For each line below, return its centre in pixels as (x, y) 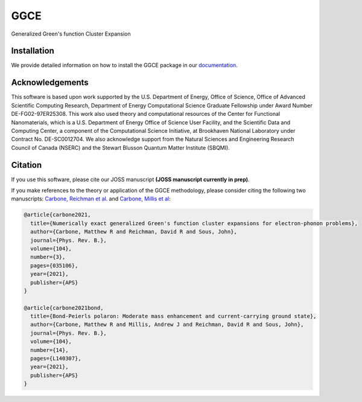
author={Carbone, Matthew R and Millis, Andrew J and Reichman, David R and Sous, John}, (167, 325)
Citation (27, 165)
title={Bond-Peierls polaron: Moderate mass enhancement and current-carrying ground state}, (173, 316)
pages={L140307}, (56, 359)
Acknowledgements (50, 82)
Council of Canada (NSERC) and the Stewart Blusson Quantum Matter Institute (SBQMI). (121, 147)
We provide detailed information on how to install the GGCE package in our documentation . (124, 65)
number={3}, (48, 257)
